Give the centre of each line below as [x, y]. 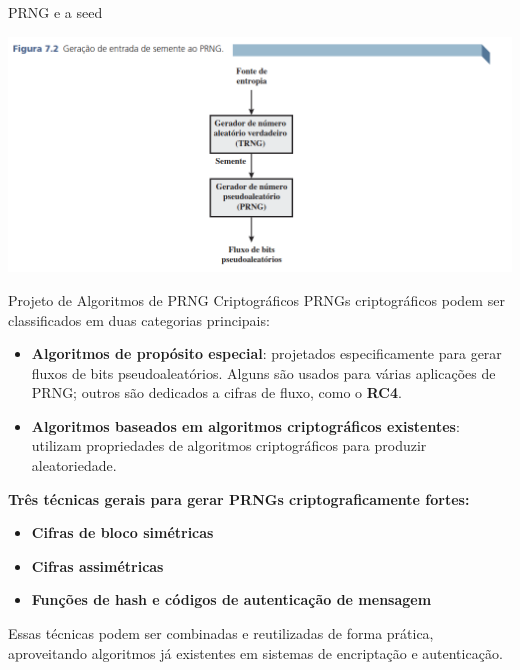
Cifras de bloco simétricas [122, 532]
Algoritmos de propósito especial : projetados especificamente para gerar [266, 353]
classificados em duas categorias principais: [139, 319]
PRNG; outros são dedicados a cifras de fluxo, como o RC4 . [216, 392]
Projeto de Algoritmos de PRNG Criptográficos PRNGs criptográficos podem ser [256, 299]
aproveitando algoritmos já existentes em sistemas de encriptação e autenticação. [255, 652]
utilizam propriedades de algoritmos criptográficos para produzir [229, 445]
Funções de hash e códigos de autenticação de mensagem [231, 599]
